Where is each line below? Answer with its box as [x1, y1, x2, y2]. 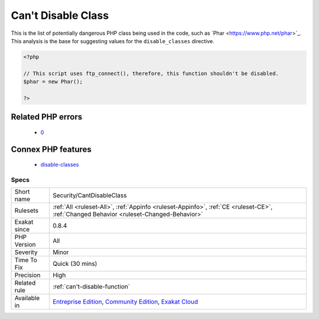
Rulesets [14, 207, 38, 215]
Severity [14, 248, 38, 256]
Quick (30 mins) [52, 260, 97, 268]
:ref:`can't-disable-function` [52, 282, 130, 291]
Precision [14, 271, 41, 279]
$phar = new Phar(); [23, 79, 83, 85]
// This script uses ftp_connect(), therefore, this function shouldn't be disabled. [23, 70, 279, 77]
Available [14, 294, 40, 302]
